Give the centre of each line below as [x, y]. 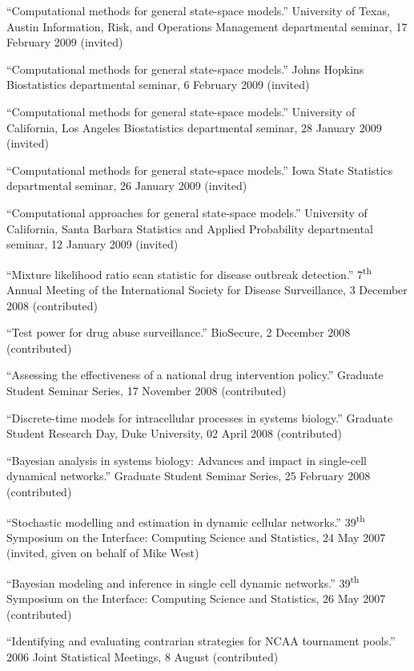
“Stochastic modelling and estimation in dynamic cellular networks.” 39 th [186, 520]
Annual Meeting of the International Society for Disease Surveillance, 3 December [207, 289]
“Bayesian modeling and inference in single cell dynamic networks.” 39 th [183, 581]
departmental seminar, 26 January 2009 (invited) [127, 186]
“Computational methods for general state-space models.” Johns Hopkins [185, 69]
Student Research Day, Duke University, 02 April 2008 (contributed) [174, 433]
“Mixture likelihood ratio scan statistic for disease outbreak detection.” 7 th [189, 273]
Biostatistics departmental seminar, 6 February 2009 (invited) [158, 85]
